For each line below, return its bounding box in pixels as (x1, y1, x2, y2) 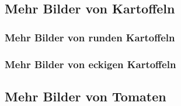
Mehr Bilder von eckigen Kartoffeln (5, 56, 176, 71)
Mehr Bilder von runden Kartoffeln (5, 30, 175, 44)
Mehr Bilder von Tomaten (5, 87, 166, 105)
